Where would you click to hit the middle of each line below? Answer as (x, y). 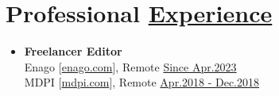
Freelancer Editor (73, 51)
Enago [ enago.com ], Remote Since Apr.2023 (130, 66)
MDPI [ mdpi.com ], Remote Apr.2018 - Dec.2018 (142, 82)
